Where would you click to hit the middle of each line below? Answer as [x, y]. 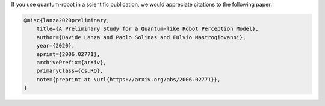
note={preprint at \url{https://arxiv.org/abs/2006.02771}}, [128, 79]
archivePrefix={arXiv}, [71, 62]
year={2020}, [56, 46]
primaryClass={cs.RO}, [70, 71]
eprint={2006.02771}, [68, 54]
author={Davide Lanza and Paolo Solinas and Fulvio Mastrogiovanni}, [141, 37]
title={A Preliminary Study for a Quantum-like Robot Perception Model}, [147, 29]
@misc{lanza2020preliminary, [67, 20]
